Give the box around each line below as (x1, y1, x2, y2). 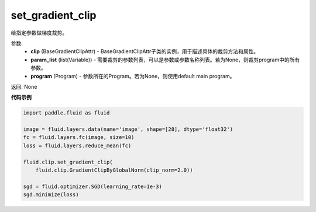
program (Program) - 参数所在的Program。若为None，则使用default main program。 (30, 72, 235, 79)
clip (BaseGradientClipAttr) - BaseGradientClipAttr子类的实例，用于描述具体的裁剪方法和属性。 (30, 48, 259, 55)
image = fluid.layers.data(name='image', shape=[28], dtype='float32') (23, 126, 233, 133)
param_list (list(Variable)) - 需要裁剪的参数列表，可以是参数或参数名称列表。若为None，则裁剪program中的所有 (30, 56, 300, 63)
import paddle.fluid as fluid (23, 110, 110, 116)
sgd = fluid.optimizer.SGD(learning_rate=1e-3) (23, 183, 162, 190)
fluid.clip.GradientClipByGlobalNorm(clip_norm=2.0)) (35, 167, 193, 173)
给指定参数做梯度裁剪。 (11, 29, 67, 36)
